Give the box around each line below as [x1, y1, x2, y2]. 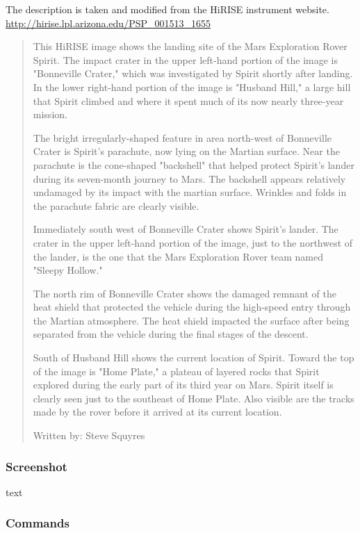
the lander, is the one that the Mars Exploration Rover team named [33, 249, 323, 263]
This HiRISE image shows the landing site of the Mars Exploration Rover [33, 39, 347, 54]
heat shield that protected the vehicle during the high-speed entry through [33, 300, 351, 314]
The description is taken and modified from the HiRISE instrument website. [6, 2, 329, 16]
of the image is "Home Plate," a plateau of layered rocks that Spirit [33, 363, 320, 378]
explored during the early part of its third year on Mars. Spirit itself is [33, 377, 334, 392]
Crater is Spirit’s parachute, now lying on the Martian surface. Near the [33, 144, 340, 158]
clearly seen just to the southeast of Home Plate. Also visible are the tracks [33, 391, 354, 405]
